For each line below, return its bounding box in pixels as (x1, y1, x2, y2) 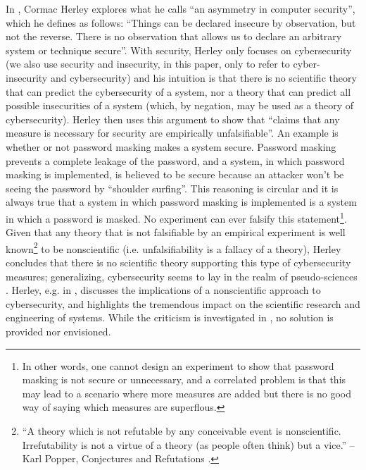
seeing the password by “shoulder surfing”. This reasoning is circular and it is (6, 180, 339, 195)
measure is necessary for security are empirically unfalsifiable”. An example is (6, 125, 339, 140)
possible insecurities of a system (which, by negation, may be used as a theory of (6, 98, 354, 113)
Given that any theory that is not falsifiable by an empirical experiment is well (6, 225, 346, 240)
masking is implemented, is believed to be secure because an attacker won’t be (6, 167, 344, 182)
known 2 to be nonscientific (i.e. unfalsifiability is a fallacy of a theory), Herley (6, 239, 341, 256)
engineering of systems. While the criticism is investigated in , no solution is (6, 310, 334, 325)
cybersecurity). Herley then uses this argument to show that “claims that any (6, 111, 340, 126)
